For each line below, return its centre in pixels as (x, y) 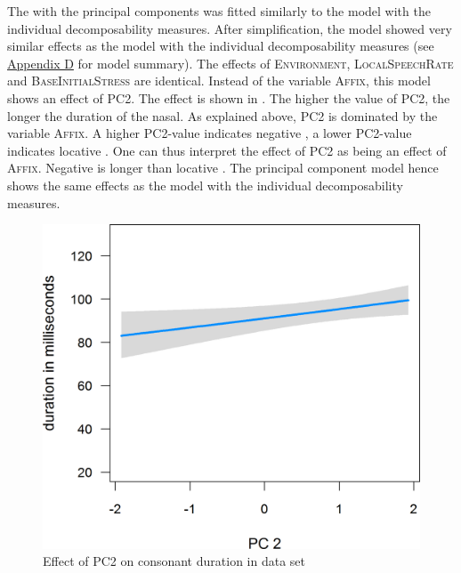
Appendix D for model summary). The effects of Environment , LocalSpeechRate (230, 63)
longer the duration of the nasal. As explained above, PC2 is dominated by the (222, 115)
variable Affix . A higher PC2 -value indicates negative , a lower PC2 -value (210, 133)
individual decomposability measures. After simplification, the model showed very (230, 28)
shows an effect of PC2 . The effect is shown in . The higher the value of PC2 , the (229, 97)
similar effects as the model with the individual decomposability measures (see (221, 46)
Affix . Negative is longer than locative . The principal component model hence (223, 168)
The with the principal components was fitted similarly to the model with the (219, 11)
